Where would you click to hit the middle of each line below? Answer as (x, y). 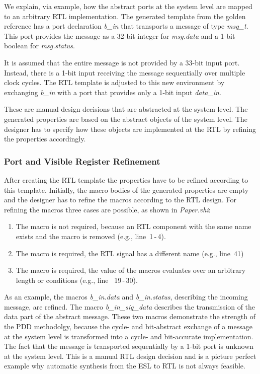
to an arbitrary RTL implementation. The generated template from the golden (125, 16)
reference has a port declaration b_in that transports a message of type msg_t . (126, 26)
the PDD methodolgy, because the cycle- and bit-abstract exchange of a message (128, 326)
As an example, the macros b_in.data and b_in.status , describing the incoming (126, 297)
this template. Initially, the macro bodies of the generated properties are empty (126, 190)
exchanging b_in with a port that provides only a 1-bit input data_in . (113, 92)
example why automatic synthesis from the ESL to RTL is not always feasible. (125, 366)
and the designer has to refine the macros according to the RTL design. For (120, 200)
